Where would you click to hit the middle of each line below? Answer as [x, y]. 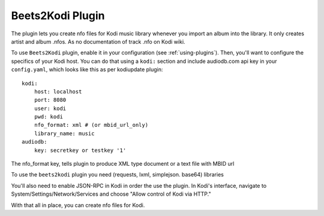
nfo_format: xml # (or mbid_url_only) [91, 125]
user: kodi [50, 108]
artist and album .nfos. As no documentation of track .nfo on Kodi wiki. [98, 41]
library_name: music [64, 133]
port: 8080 [50, 100]
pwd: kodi [48, 117]
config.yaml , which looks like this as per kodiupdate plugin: [87, 69]
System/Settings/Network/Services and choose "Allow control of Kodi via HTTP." [111, 194]
